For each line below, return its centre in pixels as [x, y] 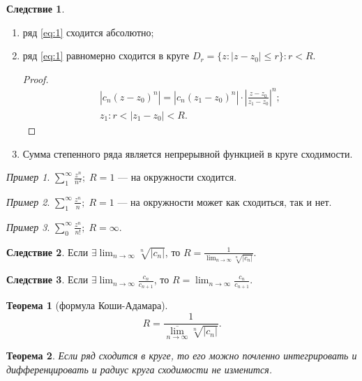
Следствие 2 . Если [47, 252]
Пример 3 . [28, 226]
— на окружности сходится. [178, 177]
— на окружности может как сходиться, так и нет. [225, 201]
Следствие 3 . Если [47, 279]
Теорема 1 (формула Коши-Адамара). [87, 305]
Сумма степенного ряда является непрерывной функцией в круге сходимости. [188, 153]
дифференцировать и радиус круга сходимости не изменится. [139, 369]
